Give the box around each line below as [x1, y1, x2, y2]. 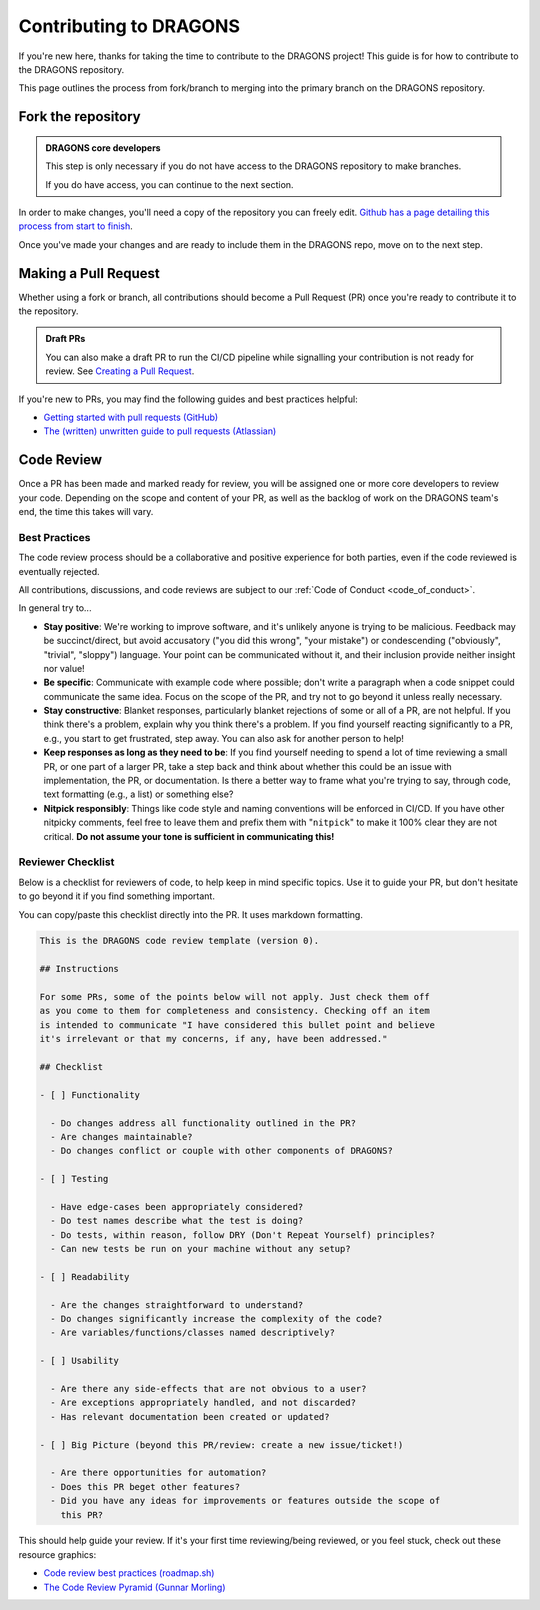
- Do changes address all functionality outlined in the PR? [50, 1117, 357, 1129]
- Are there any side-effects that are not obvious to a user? [50, 1383, 367, 1394]
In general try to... [18, 602, 92, 614]
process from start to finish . [18, 220, 134, 232]
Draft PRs [45, 333, 86, 345]
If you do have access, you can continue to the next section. [45, 178, 294, 190]
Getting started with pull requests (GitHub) [43, 411, 219, 423]
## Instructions [39, 963, 120, 975]
